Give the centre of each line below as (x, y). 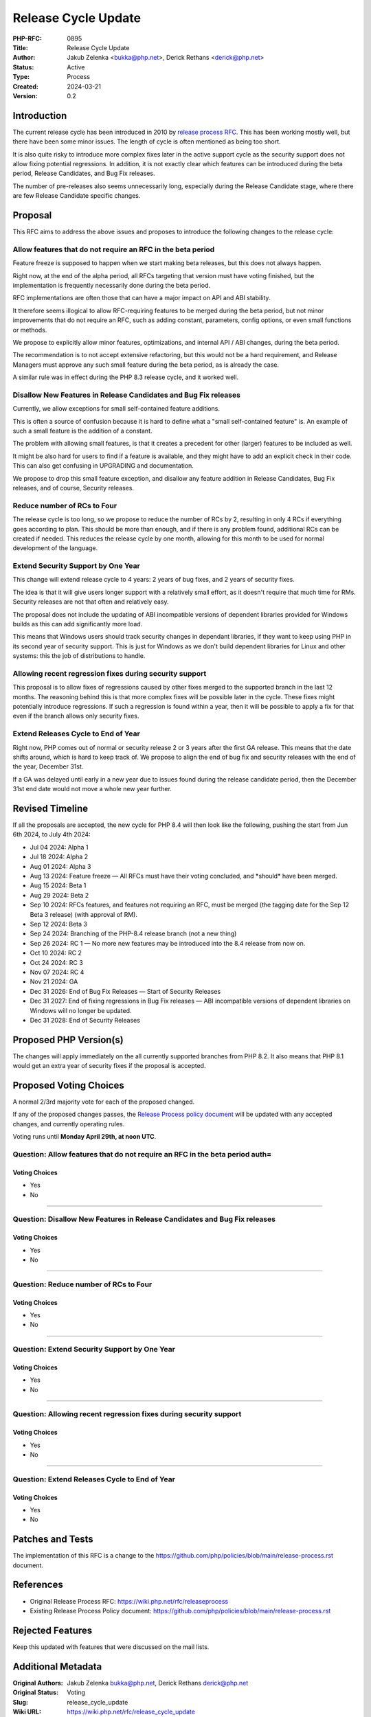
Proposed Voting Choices (68, 1085)
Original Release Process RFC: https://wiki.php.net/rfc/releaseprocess (129, 1601)
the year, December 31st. (48, 766)
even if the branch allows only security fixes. (76, 716)
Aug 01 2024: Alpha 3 (60, 866)
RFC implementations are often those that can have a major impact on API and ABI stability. (142, 298)
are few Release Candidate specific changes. (77, 196)
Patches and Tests (53, 1539)
